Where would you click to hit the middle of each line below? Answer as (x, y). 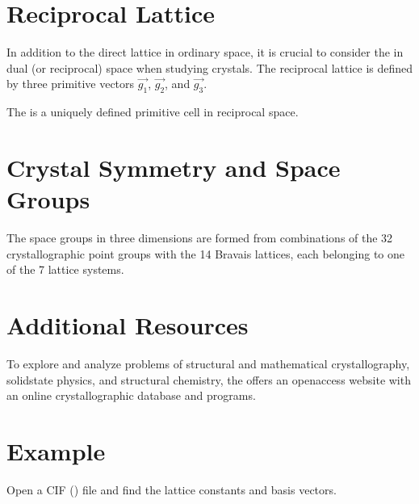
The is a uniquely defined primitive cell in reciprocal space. (153, 112)
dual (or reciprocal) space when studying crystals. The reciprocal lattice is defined (210, 67)
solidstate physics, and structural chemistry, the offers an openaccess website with (209, 379)
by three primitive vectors (71, 84)
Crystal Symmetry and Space (174, 167)
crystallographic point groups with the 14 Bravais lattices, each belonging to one (205, 253)
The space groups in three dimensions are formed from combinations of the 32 (200, 238)
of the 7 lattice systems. (65, 269)
